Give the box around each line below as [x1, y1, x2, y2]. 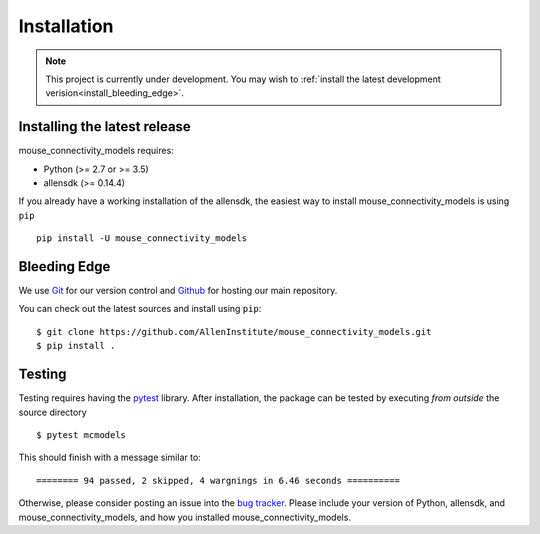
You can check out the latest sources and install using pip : [18, 303, 262, 315]
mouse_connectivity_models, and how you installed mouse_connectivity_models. [18, 511, 352, 523]
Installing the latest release [18, 118, 192, 135]
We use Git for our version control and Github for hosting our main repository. [18, 285, 338, 297]
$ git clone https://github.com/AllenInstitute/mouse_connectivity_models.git [36, 326, 432, 337]
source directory [18, 406, 87, 418]
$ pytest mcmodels [36, 429, 127, 440]
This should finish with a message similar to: [18, 451, 202, 464]
